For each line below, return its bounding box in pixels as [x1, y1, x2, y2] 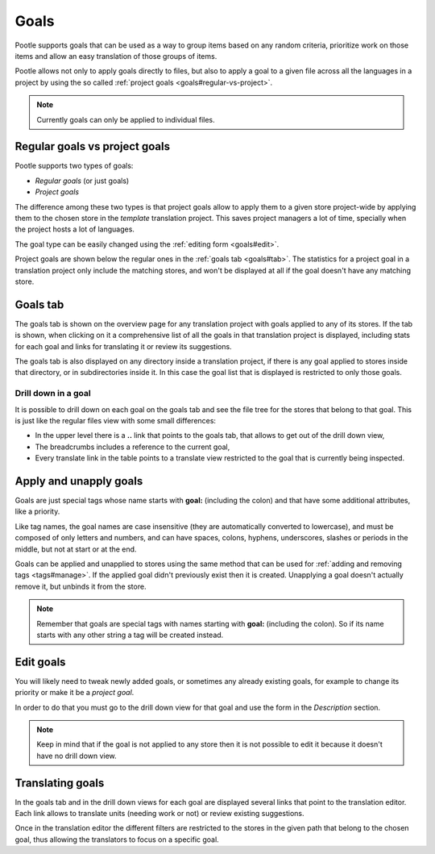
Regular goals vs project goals [14, 140, 171, 153]
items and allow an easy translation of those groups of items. [14, 51, 217, 60]
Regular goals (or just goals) [35, 176, 130, 185]
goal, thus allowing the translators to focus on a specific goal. [14, 835, 219, 844]
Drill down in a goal [14, 388, 92, 399]
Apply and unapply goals [14, 474, 143, 488]
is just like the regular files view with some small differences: [14, 415, 217, 425]
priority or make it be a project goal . [14, 688, 135, 698]
